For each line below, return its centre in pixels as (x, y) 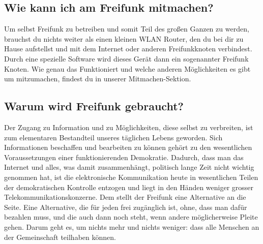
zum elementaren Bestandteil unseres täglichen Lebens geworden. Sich (113, 137)
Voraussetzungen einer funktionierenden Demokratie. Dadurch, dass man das (124, 157)
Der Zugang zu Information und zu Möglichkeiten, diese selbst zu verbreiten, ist (129, 127)
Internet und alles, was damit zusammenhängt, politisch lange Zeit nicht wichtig (129, 167)
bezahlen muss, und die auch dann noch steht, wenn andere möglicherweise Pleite (131, 217)
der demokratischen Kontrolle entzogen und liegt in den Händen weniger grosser (129, 187)
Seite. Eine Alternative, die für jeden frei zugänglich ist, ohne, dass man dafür (126, 207)
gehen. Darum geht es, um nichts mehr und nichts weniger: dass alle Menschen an (132, 226)
